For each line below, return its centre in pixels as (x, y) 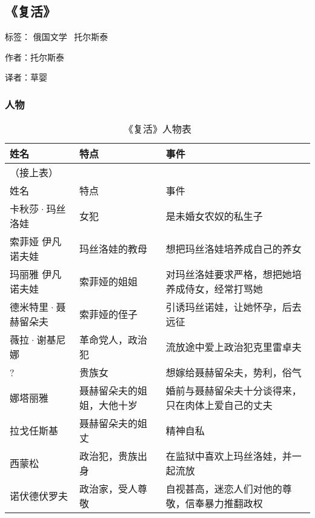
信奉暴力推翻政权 (224, 503)
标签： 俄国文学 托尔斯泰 (57, 37)
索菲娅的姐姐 (109, 282)
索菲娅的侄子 (109, 314)
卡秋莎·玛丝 (38, 209)
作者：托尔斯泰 (35, 57)
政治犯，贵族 (109, 456)
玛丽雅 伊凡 (36, 274)
